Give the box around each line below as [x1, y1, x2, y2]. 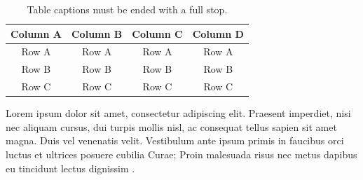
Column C [132, 26, 183, 41]
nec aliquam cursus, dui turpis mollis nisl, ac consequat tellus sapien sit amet [6, 119, 337, 134]
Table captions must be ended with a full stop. [27, 2, 228, 16]
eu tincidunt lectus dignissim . [6, 160, 135, 175]
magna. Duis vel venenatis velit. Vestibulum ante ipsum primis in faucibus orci [6, 133, 344, 148]
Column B [71, 26, 123, 41]
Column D [192, 26, 244, 41]
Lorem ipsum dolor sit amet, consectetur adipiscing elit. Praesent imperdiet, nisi [6, 106, 351, 120]
